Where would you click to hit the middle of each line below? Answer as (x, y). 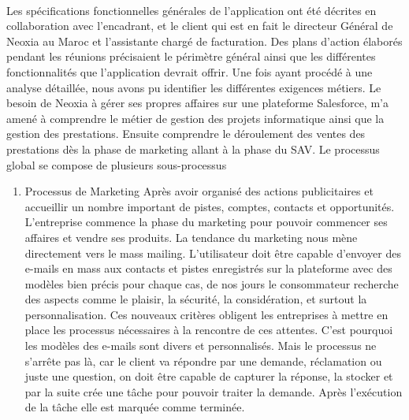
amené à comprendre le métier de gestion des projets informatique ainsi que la (195, 118)
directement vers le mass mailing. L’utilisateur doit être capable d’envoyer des (213, 253)
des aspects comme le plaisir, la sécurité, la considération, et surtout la (196, 299)
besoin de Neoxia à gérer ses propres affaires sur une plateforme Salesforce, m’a (197, 103)
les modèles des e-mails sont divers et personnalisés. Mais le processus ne (201, 346)
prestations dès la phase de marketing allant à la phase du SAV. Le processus (193, 149)
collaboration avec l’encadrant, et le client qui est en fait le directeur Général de (200, 26)
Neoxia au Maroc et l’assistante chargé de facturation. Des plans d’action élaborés (204, 41)
